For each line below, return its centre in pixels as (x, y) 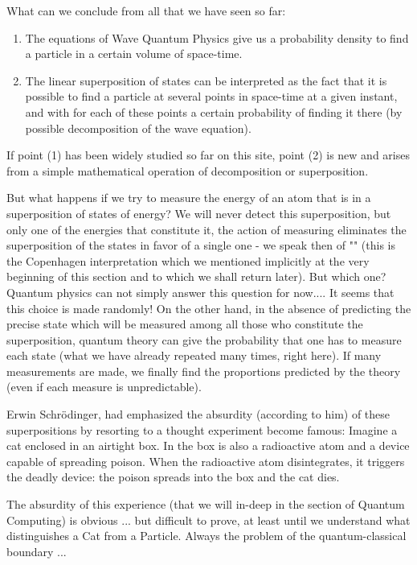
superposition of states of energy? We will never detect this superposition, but (199, 213)
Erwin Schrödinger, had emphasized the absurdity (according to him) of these (198, 414)
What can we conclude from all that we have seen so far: (146, 10)
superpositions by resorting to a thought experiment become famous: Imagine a (202, 429)
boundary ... (37, 551)
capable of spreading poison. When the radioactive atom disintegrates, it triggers (206, 461)
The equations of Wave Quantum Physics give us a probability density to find (217, 37)
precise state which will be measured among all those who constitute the (185, 324)
